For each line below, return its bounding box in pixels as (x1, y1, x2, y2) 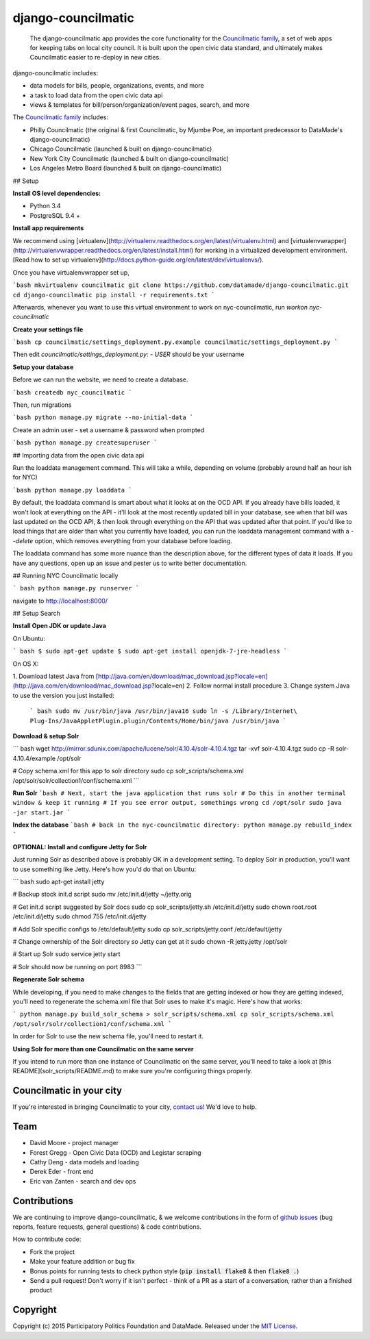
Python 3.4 (29, 202, 61, 210)
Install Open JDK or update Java (12, 622, 106, 630)
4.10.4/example (12, 754, 56, 762)
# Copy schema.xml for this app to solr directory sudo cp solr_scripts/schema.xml (12, 767, 244, 775)
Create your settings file (12, 325, 84, 334)
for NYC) (12, 473, 38, 481)
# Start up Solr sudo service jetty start (12, 950, 121, 958)
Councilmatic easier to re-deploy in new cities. (29, 53, 161, 62)
